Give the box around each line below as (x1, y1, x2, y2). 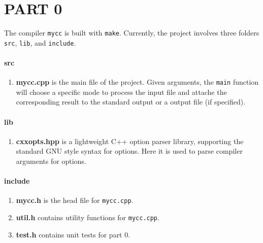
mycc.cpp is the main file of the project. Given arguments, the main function (16, 77, 259, 87)
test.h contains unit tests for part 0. (16, 229, 130, 239)
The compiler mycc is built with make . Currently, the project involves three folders (4, 27, 259, 38)
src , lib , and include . (4, 37, 76, 48)
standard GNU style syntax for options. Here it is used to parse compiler (16, 146, 243, 156)
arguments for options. (16, 156, 86, 166)
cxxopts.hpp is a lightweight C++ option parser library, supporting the (16, 135, 244, 146)
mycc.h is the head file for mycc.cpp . (16, 195, 134, 205)
